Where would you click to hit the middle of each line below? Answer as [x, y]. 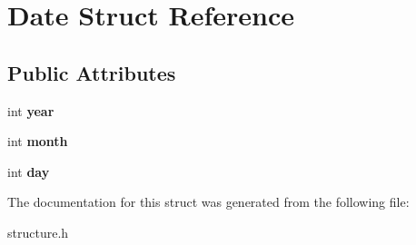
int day [29, 171]
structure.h [38, 232]
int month [38, 141]
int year [31, 110]
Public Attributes [92, 72]
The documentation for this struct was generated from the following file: [208, 202]
